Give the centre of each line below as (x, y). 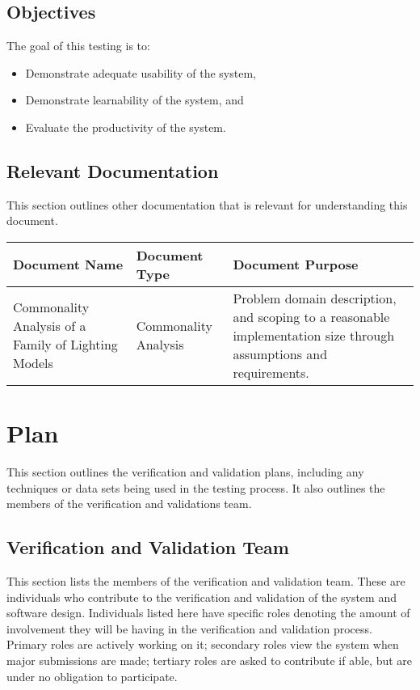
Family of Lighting (65, 345)
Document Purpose (296, 265)
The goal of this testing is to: (78, 46)
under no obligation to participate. (92, 676)
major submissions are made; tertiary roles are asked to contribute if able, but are (210, 660)
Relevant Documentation (113, 170)
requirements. (271, 372)
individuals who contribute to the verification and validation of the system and (202, 597)
